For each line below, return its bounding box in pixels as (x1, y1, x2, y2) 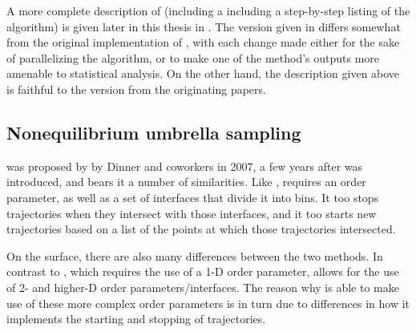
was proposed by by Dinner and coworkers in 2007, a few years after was (6, 157, 363, 174)
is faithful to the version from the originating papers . (6, 80, 267, 97)
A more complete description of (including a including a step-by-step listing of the (6, 2, 410, 18)
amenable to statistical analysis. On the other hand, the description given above (6, 65, 400, 82)
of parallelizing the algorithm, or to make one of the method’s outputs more (6, 49, 380, 66)
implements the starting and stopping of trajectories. (6, 310, 266, 327)
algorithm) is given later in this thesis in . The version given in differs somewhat (6, 18, 401, 34)
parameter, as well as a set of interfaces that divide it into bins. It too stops (6, 188, 379, 205)
